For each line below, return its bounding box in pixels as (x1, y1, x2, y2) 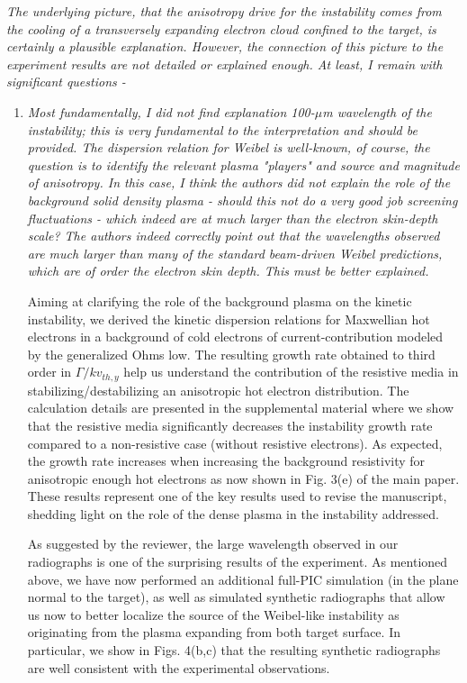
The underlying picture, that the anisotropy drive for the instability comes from (6, 2, 442, 20)
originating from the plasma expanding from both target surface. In (27, 623, 400, 642)
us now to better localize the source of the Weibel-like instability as (27, 605, 400, 624)
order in (27, 362, 72, 381)
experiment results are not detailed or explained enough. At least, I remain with (6, 54, 443, 73)
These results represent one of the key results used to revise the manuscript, (27, 487, 447, 505)
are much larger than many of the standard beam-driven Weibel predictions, (27, 243, 443, 262)
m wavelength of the (322, 102, 432, 121)
